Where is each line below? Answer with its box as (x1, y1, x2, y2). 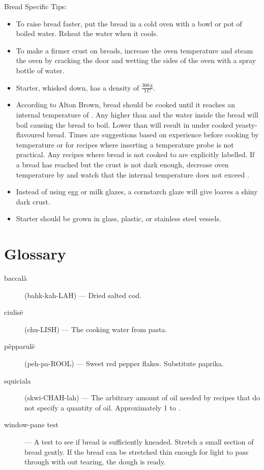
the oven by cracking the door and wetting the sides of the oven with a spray (16, 55, 256, 66)
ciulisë (4, 307, 23, 317)
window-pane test (4, 419, 59, 430)
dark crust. (16, 196, 50, 207)
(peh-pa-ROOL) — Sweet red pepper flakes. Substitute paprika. (24, 358, 224, 369)
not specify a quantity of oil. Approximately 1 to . (24, 402, 181, 413)
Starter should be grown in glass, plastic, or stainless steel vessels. (16, 213, 221, 224)
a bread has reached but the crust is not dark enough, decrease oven (16, 159, 229, 169)
